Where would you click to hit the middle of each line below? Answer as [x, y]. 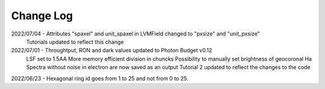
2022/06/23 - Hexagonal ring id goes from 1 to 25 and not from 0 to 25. [100, 78]
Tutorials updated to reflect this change [75, 41]
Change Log [42, 16]
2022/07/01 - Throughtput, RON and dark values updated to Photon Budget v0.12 [112, 51]
